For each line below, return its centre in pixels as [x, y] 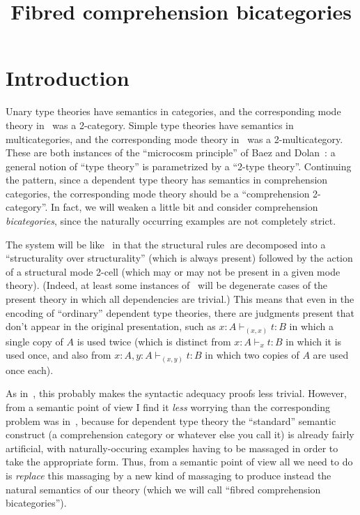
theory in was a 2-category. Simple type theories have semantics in [150, 125]
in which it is [314, 341]
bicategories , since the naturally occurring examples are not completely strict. [171, 221]
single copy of [34, 341]
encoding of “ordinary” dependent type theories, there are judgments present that [180, 312]
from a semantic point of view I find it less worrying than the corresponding [168, 407]
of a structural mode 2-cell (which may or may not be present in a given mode [173, 271]
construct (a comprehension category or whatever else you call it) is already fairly [180, 434]
